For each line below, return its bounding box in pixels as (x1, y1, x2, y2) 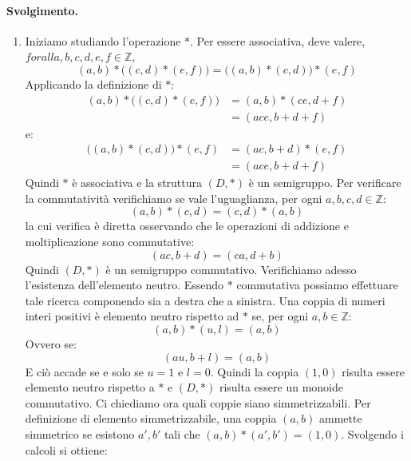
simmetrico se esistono (25, 426, 135, 443)
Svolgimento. (6, 2, 79, 18)
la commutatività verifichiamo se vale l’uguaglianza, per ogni (25, 189, 322, 206)
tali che (164, 426, 200, 443)
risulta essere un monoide (219, 379, 343, 395)
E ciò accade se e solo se (25, 363, 144, 380)
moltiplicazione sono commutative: (25, 233, 195, 250)
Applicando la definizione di (25, 75, 162, 92)
